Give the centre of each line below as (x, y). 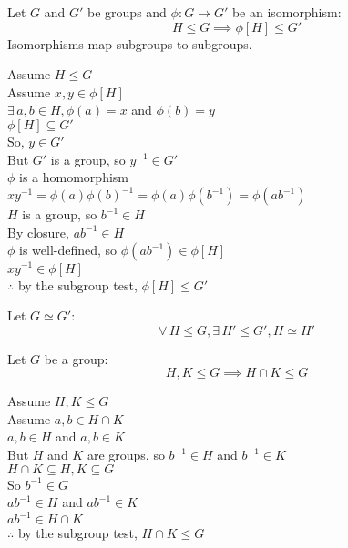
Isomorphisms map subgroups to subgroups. (130, 43)
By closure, (38, 232)
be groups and (127, 12)
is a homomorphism (74, 177)
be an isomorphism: (287, 12)
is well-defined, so (68, 250)
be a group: (76, 358)
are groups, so (126, 455)
